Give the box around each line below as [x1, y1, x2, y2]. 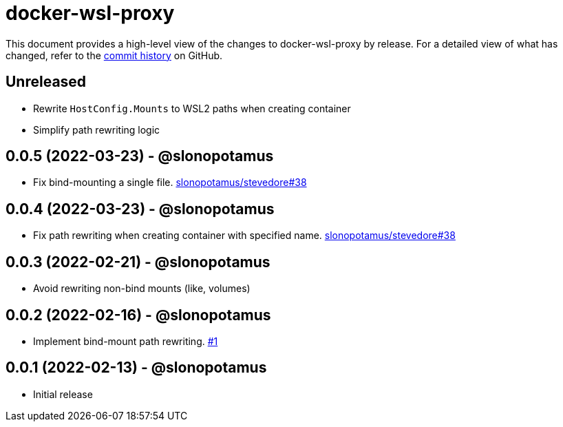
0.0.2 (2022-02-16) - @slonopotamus [6, 306, 271, 324]
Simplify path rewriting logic [33, 123, 160, 136]
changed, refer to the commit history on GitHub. [6, 49, 223, 61]
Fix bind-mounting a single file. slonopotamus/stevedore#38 [33, 176, 307, 189]
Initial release [33, 388, 93, 400]
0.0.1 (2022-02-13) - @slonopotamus [6, 359, 267, 377]
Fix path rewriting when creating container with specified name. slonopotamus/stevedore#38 [33, 229, 456, 242]
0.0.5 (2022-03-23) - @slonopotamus [6, 147, 274, 165]
